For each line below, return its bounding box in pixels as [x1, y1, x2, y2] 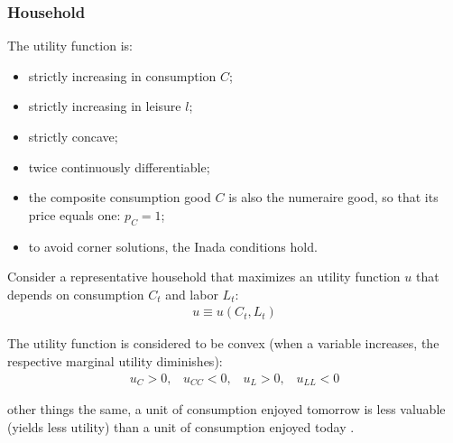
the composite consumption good [28, 188, 211, 207]
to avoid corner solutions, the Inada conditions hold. [28, 236, 318, 255]
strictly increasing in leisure [28, 97, 181, 115]
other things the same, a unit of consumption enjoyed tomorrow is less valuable [7, 400, 446, 419]
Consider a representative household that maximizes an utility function [7, 267, 401, 286]
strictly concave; [28, 127, 118, 145]
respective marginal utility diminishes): [7, 351, 223, 370]
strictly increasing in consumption [28, 66, 217, 85]
